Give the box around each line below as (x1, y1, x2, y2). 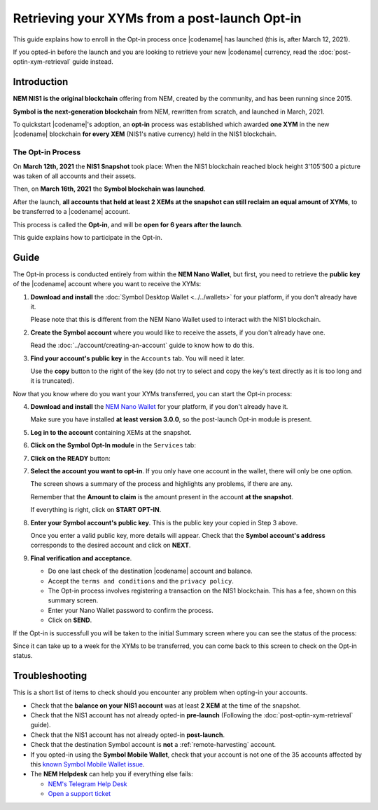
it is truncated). (30, 377, 75, 385)
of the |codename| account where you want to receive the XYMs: (13, 280, 202, 288)
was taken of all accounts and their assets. (13, 172, 136, 180)
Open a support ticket (48, 790, 111, 798)
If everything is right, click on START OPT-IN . (30, 506, 162, 514)
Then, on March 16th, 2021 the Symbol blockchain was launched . (13, 184, 206, 193)
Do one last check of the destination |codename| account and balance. (48, 567, 253, 575)
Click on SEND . (48, 616, 92, 624)
